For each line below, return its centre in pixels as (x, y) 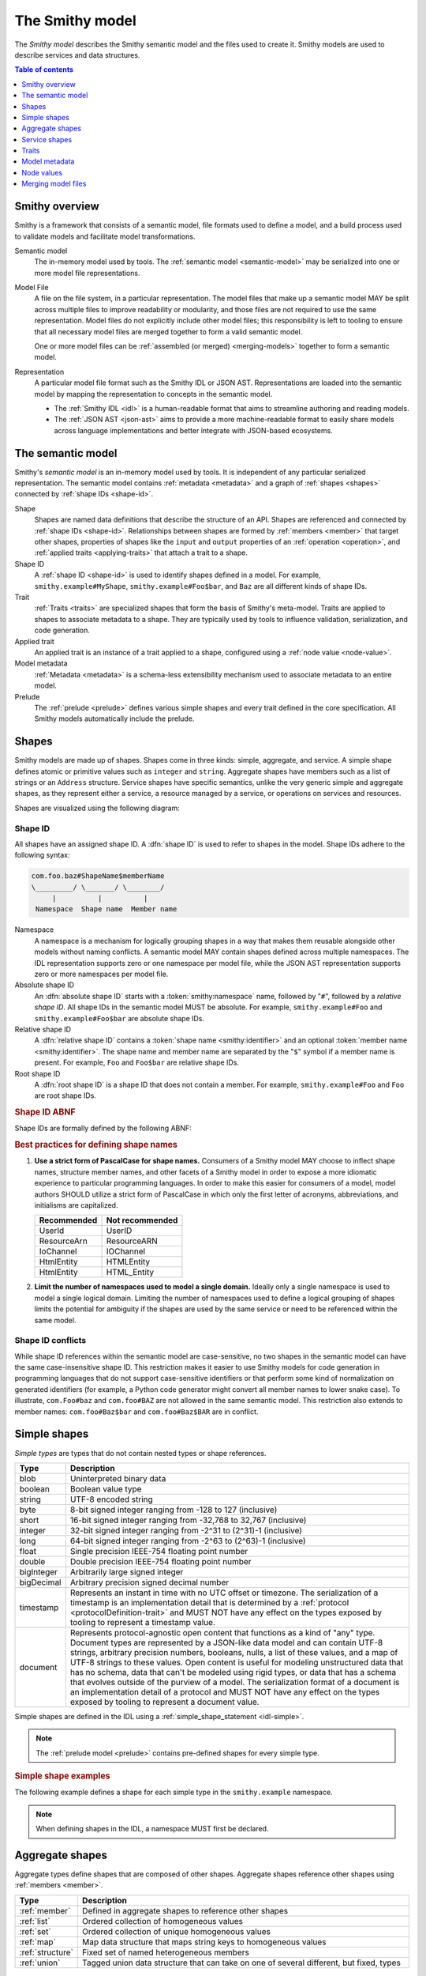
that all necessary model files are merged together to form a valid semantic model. (168, 331)
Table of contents (44, 70)
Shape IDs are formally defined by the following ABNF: (103, 1128)
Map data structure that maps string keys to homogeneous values (204, 1942)
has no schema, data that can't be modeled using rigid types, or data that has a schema (233, 1672)
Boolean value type (106, 1488)
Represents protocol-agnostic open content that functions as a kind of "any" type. (222, 1632)
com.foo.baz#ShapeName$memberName (98, 876)
